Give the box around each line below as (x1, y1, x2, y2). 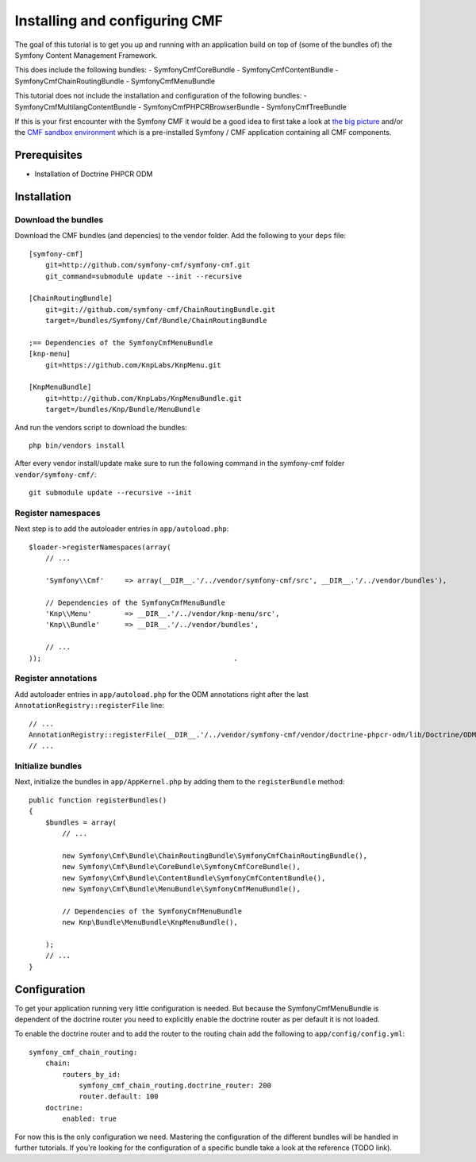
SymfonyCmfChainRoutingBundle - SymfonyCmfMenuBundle (14, 76, 216, 86)
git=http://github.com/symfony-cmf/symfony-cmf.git (44, 260, 251, 270)
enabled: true (62, 1114, 117, 1123)
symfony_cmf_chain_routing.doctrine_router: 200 (79, 1080, 271, 1090)
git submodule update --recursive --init (29, 488, 192, 498)
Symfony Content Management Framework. (14, 50, 158, 60)
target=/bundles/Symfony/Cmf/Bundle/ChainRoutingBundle (44, 316, 267, 325)
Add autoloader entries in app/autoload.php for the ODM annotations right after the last (14, 689, 309, 698)
